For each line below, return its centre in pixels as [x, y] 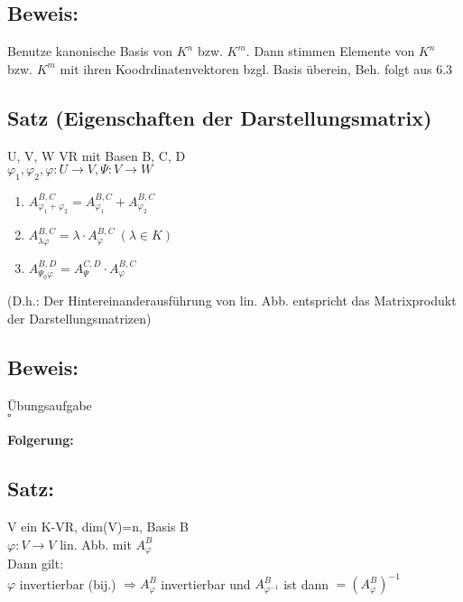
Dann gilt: [36, 564]
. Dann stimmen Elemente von [330, 51]
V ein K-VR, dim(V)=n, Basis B [98, 527]
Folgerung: [41, 440]
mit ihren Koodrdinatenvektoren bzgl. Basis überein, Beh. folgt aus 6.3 [256, 68]
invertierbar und [206, 583]
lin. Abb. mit [96, 544]
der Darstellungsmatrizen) [79, 318]
